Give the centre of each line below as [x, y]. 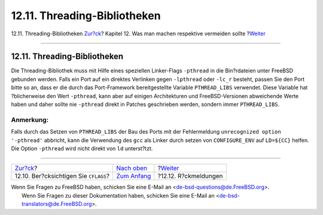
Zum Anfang [134, 176]
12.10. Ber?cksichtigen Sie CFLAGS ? [62, 176]
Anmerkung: [30, 120]
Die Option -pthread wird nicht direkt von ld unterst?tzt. [82, 148]
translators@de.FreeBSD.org [57, 204]
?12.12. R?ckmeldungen [191, 176]
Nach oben [132, 168]
